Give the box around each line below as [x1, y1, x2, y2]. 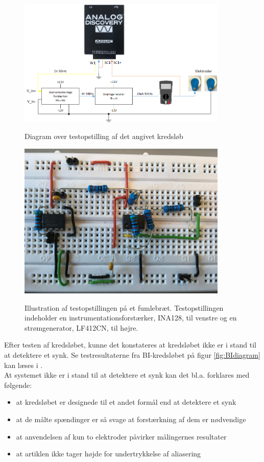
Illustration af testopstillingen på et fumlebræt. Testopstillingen [25, 302, 224, 313]
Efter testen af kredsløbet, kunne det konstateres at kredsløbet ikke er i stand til [4, 339, 256, 350]
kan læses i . [4, 359, 43, 370]
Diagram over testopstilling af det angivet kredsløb [25, 131, 183, 142]
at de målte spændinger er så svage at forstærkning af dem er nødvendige [16, 414, 246, 425]
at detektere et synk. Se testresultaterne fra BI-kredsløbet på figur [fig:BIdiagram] [4, 350, 260, 360]
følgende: [4, 379, 32, 390]
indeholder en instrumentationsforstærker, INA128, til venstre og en [25, 312, 237, 323]
